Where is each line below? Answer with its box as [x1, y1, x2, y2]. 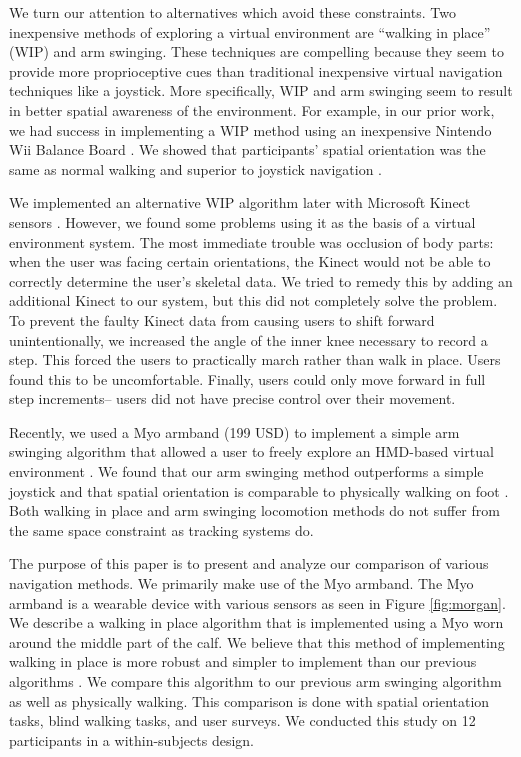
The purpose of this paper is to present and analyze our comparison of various [9, 553, 489, 574]
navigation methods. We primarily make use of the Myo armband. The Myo [9, 573, 474, 594]
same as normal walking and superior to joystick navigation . [9, 158, 383, 179]
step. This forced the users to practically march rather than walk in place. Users [9, 349, 501, 370]
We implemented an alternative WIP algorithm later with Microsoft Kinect [9, 192, 471, 213]
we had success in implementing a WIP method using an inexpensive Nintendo [9, 119, 492, 140]
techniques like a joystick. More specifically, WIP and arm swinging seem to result [9, 80, 513, 101]
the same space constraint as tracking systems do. [9, 519, 314, 540]
